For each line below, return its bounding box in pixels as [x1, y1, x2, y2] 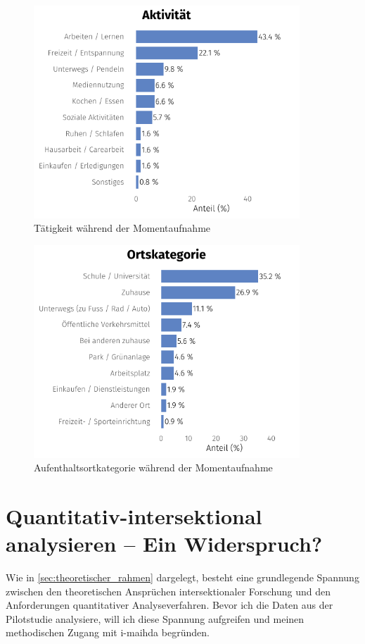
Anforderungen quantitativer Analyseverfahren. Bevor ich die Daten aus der [6, 597, 333, 612]
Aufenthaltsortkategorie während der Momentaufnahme [34, 460, 273, 475]
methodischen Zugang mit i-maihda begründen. [6, 625, 210, 640]
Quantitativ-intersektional [6, 501, 262, 530]
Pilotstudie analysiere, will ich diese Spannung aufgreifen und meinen [6, 611, 305, 626]
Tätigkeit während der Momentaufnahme [34, 221, 211, 235]
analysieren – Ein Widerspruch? [6, 529, 323, 558]
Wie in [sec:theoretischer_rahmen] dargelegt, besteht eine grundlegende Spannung [6, 570, 359, 585]
